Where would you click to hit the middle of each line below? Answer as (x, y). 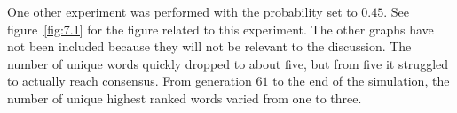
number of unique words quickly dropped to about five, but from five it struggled (228, 63)
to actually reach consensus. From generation (130, 81)
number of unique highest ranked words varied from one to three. (185, 98)
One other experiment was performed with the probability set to (182, 11)
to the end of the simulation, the (361, 81)
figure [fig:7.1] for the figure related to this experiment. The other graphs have (221, 29)
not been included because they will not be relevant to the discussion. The (209, 46)
